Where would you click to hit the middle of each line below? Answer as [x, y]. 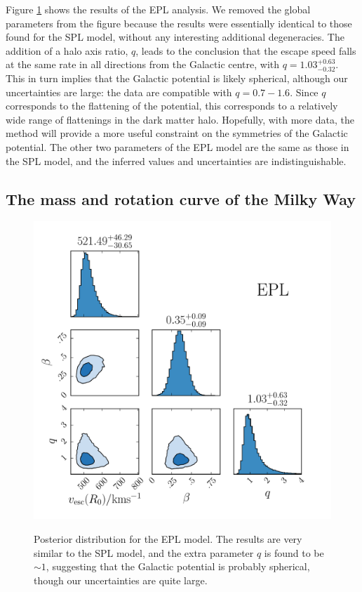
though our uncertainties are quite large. [121, 580]
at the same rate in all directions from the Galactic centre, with [143, 64]
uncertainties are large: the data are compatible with [119, 92]
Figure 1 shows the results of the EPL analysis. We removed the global [158, 9]
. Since [304, 92]
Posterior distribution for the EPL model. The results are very [168, 538]
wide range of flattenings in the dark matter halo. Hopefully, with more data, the [180, 119]
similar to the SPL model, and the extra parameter [144, 552]
